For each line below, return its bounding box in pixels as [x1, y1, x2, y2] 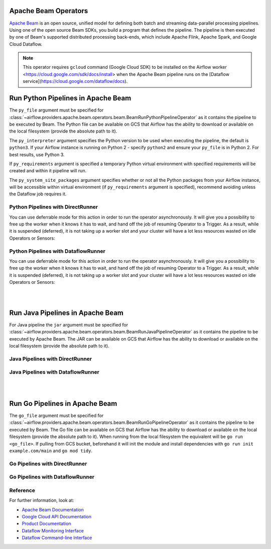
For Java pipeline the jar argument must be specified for [9, 321, 128, 327]
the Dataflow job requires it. [9, 191, 67, 197]
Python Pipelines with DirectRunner [9, 203, 98, 210]
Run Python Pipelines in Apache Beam [9, 94, 131, 102]
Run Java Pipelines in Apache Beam [9, 308, 124, 317]
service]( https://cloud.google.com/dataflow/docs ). [23, 78, 128, 84]
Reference [9, 487, 35, 494]
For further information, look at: [9, 497, 74, 503]
